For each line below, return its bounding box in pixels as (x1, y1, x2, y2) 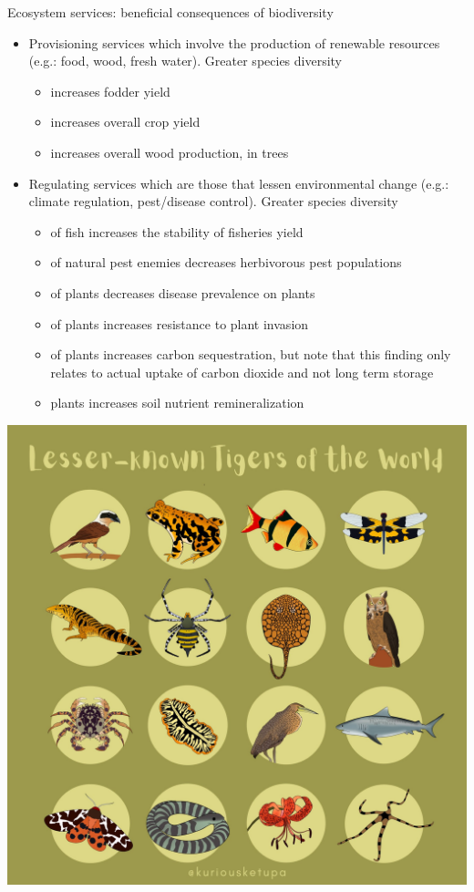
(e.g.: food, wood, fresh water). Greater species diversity (28, 51, 343, 70)
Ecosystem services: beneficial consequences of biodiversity (7, 3, 334, 21)
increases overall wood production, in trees (50, 142, 289, 161)
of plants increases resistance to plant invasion (50, 314, 309, 333)
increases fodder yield (50, 81, 170, 100)
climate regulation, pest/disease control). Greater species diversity (28, 192, 398, 211)
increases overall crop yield (50, 112, 201, 131)
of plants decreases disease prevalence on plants (50, 283, 315, 302)
